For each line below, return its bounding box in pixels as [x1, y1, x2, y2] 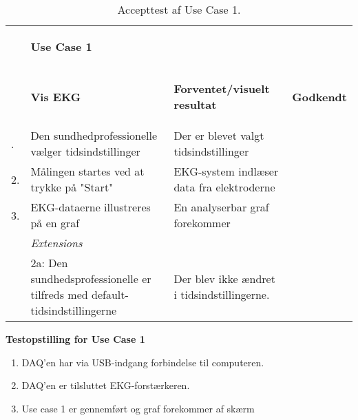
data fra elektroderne [173, 179, 275, 195]
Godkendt [292, 88, 347, 105]
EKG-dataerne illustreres [30, 199, 151, 215]
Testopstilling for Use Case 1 [6, 332, 145, 346]
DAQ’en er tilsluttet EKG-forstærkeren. [21, 378, 190, 392]
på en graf [30, 215, 80, 231]
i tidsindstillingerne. [173, 286, 270, 302]
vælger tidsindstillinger [30, 143, 140, 159]
